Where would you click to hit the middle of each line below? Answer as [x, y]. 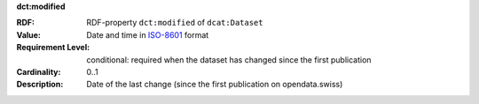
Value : [29, 34]
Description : [40, 85]
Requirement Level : [53, 48]
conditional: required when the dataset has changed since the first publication [229, 59]
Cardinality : [39, 71]
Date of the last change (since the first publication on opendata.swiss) [215, 85]
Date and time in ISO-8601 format [148, 34]
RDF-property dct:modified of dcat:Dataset [175, 23]
